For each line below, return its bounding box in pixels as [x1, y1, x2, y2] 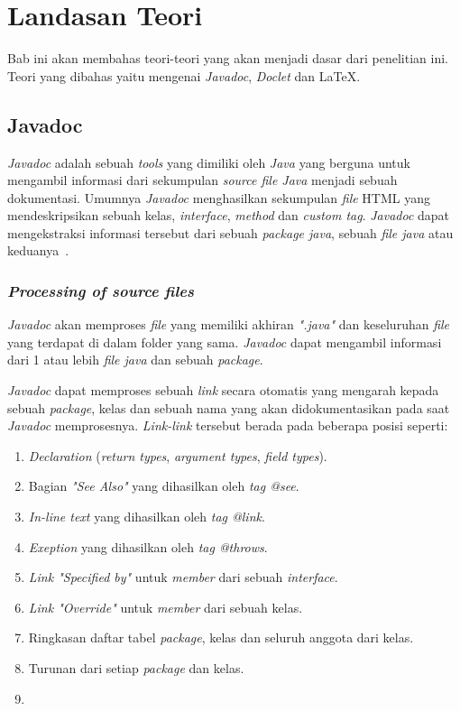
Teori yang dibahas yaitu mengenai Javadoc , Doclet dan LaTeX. [7, 66, 361, 85]
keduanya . [7, 241, 69, 260]
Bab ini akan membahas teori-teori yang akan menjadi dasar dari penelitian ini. [7, 49, 448, 68]
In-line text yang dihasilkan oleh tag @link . [28, 507, 265, 526]
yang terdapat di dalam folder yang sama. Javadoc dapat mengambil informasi [7, 332, 442, 351]
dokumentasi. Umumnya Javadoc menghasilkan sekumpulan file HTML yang [7, 188, 431, 207]
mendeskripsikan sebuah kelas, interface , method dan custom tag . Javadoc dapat [7, 206, 450, 225]
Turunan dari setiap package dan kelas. [28, 659, 244, 678]
